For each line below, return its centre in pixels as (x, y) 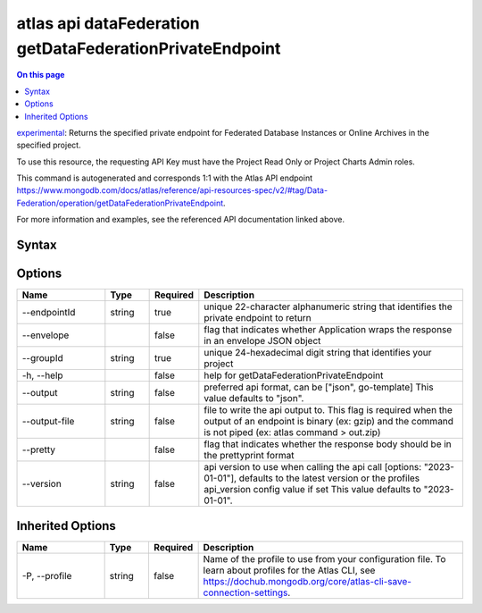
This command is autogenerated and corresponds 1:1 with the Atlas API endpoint (164, 178)
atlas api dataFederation (108, 23)
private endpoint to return (258, 318)
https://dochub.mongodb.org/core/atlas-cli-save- (307, 581)
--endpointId (49, 313)
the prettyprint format (249, 456)
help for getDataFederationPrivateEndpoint (294, 375)
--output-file (48, 422)
